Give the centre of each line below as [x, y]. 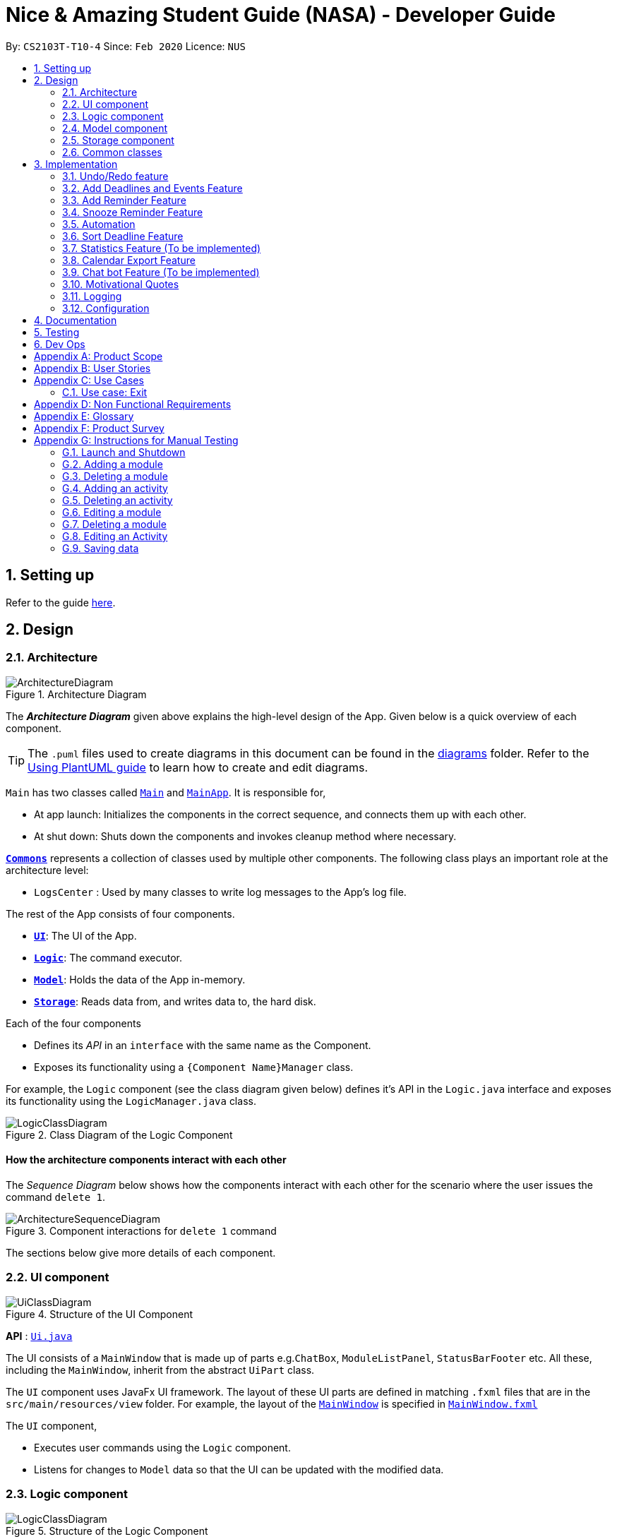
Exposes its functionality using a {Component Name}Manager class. [194, 1067]
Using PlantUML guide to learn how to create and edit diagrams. [198, 767]
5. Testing [57, 332]
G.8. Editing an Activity [115, 536]
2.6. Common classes [112, 152]
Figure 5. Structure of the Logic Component [107, 1531]
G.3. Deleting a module [115, 476]
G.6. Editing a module [112, 512]
